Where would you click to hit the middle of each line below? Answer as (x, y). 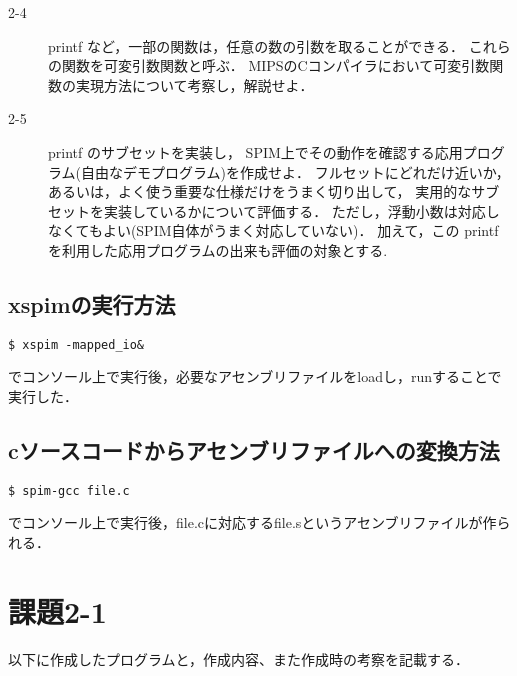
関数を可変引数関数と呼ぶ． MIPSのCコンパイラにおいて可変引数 (275, 65)
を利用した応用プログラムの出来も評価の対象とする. (218, 249)
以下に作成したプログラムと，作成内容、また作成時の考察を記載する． (239, 658)
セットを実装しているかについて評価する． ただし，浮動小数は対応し (274, 210)
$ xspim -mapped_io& (76, 344)
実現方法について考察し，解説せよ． (194, 84)
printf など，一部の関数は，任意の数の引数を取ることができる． (256, 45)
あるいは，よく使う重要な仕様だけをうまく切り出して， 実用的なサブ (274, 191)
